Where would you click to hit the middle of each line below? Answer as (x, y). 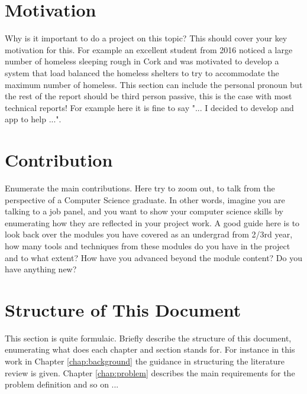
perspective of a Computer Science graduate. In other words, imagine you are (145, 199)
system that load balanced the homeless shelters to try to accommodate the (142, 72)
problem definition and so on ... (62, 384)
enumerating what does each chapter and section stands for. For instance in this (150, 349)
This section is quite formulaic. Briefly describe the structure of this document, (148, 338)
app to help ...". (33, 119)
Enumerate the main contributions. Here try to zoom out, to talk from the (140, 188)
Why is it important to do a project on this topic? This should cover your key (146, 38)
